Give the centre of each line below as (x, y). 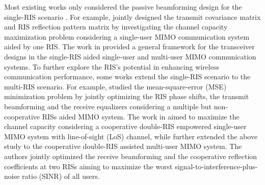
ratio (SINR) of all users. (61, 176)
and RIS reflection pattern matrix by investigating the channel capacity (116, 27)
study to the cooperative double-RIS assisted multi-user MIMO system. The (123, 146)
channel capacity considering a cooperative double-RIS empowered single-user (125, 126)
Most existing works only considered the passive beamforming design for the (123, 7)
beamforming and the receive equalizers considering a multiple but (108, 106)
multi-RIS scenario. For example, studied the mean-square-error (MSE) (115, 86)
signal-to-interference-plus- (216, 166)
